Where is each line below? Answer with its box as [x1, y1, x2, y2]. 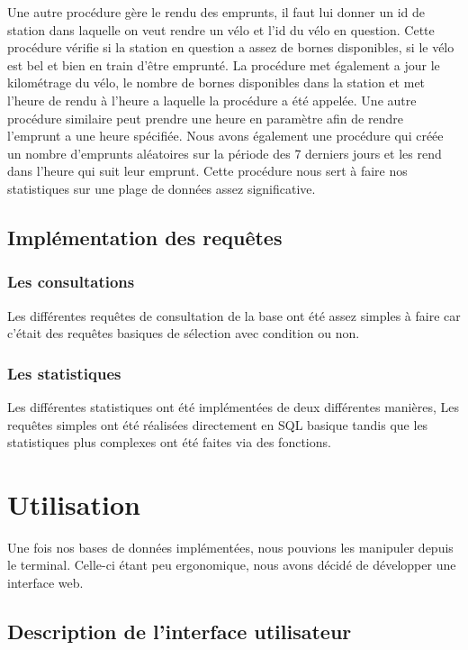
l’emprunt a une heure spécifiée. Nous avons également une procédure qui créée [7, 126, 444, 145]
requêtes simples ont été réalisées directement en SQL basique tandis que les [7, 415, 428, 434]
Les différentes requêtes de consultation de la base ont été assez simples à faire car [7, 306, 461, 325]
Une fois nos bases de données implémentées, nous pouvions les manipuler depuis [7, 537, 454, 556]
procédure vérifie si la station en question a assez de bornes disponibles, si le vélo [7, 38, 454, 57]
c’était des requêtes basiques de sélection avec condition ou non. [7, 324, 360, 343]
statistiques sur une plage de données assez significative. [7, 179, 316, 197]
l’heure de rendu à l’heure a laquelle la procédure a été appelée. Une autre [7, 90, 417, 109]
